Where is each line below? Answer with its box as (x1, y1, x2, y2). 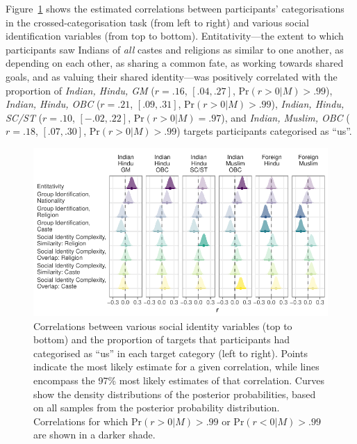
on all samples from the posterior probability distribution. (33, 400, 280, 415)
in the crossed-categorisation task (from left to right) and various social (6, 15, 309, 29)
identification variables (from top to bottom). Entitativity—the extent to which (6, 28, 344, 43)
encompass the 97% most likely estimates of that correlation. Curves (33, 372, 324, 387)
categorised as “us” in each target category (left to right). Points (33, 345, 308, 360)
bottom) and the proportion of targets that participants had (33, 332, 290, 347)
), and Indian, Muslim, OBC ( (221, 110, 350, 124)
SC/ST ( (6, 110, 43, 124)
